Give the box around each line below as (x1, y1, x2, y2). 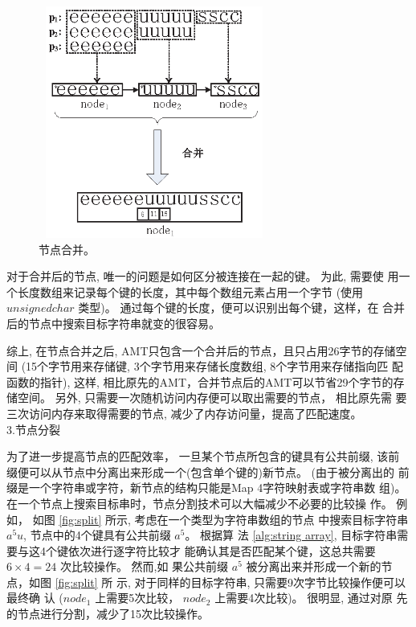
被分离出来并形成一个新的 (246, 558, 381, 575)
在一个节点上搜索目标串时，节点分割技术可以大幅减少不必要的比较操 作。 (6, 494, 393, 511)
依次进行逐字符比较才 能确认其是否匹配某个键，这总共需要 (67, 542, 376, 559)
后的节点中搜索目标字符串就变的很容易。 (6, 314, 220, 331)
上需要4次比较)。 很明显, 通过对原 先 (214, 589, 408, 606)
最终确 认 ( (6, 589, 63, 606)
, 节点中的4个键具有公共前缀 (23, 527, 171, 543)
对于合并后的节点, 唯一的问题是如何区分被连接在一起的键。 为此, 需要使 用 (6, 268, 399, 285)
